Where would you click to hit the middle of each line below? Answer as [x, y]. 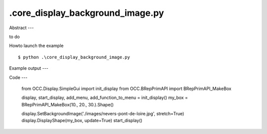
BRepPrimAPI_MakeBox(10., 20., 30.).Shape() [67, 104]
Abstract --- [22, 28]
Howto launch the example [36, 46]
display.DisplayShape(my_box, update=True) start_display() [82, 121]
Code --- [18, 77]
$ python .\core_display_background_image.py [74, 57]
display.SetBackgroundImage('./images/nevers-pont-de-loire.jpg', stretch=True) [103, 114]
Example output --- [29, 68]
